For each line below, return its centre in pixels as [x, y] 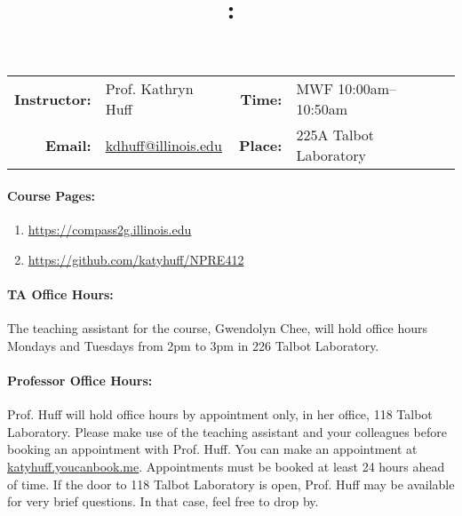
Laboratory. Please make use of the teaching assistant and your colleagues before [227, 431]
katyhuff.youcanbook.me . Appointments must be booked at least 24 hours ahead [226, 466]
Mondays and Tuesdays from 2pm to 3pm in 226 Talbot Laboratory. [193, 345]
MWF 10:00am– [346, 89]
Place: [261, 145]
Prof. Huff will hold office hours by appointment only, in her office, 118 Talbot [220, 414]
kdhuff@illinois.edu [163, 145]
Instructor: [53, 99]
